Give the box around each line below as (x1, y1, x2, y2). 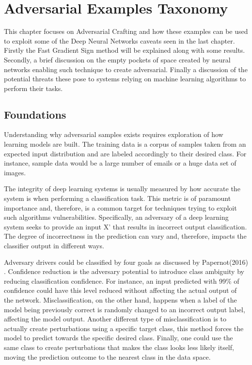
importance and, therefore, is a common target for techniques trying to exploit (4, 202, 237, 213)
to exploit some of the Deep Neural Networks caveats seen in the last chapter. (4, 35, 235, 46)
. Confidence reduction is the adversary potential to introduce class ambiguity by (4, 266, 244, 276)
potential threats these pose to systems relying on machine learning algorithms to (4, 74, 246, 84)
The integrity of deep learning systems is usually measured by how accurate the (4, 183, 240, 194)
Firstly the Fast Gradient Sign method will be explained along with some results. (4, 45, 245, 55)
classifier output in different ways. (4, 241, 104, 251)
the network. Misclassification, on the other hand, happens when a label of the (4, 294, 237, 304)
